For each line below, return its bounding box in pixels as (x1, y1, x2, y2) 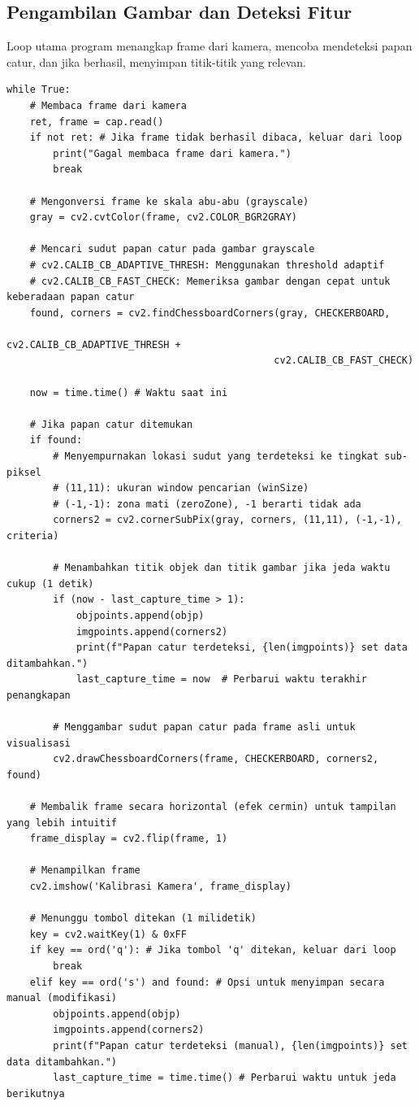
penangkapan (6, 689, 71, 701)
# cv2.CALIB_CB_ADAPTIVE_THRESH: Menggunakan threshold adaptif (29, 259, 385, 271)
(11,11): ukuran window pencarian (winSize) (64, 482, 309, 494)
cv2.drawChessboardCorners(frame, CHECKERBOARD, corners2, (53, 753, 379, 765)
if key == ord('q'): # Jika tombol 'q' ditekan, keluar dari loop (29, 944, 396, 956)
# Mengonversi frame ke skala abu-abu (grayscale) (29, 195, 309, 207)
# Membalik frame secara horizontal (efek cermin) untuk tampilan (29, 801, 396, 813)
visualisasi (6, 737, 71, 749)
